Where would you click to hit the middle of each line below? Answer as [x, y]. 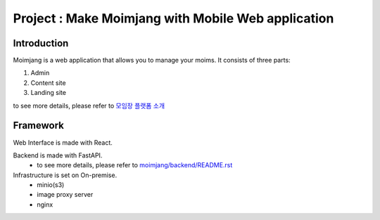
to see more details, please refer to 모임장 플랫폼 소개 [89, 105]
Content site [48, 83]
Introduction [41, 43]
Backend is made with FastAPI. [58, 155]
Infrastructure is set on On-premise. [65, 175]
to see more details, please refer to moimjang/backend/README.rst [135, 165]
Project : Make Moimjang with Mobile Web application [173, 18]
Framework [39, 125]
